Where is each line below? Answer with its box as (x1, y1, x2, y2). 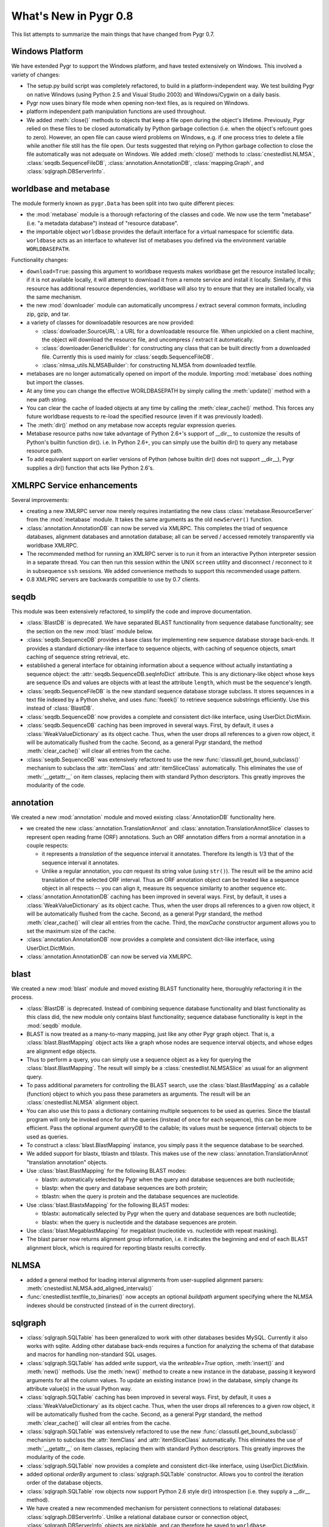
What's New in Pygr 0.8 (11, 9, 133, 23)
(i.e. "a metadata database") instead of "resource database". (26, 219, 179, 227)
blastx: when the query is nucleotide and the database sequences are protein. (41, 1219, 238, 1226)
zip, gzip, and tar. (26, 310, 70, 318)
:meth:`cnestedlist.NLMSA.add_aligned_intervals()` (26, 1285, 154, 1292)
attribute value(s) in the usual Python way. (26, 1385, 132, 1393)
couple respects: (26, 842, 69, 849)
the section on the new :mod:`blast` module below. (26, 627, 154, 635)
